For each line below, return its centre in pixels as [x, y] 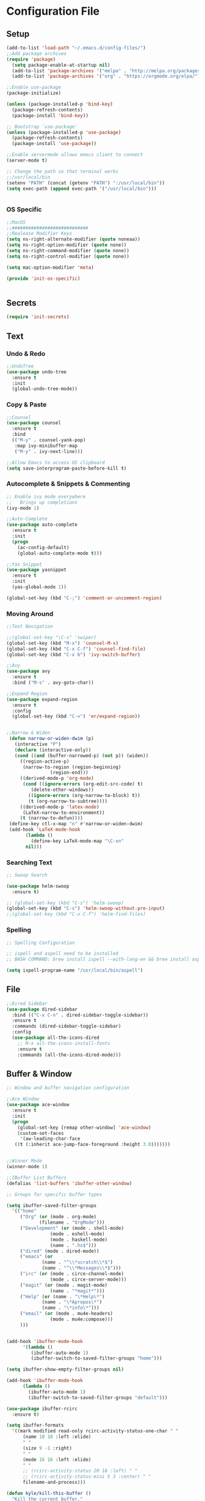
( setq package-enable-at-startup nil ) [61, 65]
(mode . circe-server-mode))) [88, 1279]
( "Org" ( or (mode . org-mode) [58, 1217]
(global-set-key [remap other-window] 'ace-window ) [84, 1128]
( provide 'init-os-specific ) [43, 279]
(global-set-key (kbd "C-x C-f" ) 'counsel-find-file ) [76, 649]
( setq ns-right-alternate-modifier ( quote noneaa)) [73, 239]
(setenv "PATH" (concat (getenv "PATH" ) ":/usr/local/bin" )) [86, 183]
